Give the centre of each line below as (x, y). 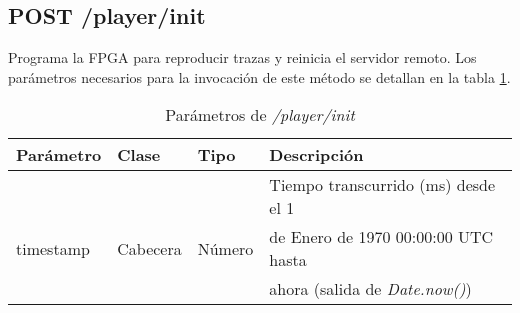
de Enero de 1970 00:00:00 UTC (381, 237)
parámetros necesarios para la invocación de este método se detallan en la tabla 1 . (259, 76)
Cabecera (149, 248)
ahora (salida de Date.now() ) (370, 289)
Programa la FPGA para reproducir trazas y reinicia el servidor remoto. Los (242, 57)
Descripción (316, 155)
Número (225, 248)
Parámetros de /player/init (260, 115)
